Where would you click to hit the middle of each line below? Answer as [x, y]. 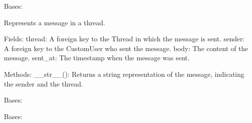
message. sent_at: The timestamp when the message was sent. [97, 58]
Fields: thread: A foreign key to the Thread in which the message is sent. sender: [124, 39]
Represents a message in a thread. [54, 22]
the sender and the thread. [44, 83]
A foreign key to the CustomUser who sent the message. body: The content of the [126, 48]
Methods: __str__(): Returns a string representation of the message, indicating [124, 74]
